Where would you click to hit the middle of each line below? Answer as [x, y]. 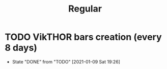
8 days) [21, 48]
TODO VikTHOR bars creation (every [83, 37]
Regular [85, 9]
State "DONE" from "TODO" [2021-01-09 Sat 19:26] [66, 61]
